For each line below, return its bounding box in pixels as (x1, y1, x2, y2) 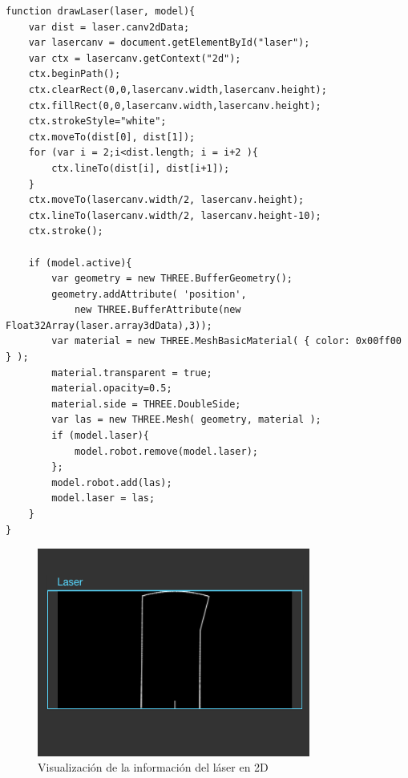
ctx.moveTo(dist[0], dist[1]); (28, 131, 196, 143)
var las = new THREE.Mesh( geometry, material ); (51, 414, 321, 426)
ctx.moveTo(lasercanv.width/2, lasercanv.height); (28, 194, 305, 206)
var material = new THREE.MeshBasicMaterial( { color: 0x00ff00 (51, 335, 402, 347)
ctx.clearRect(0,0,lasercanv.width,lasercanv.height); (28, 83, 327, 95)
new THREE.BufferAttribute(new (74, 304, 241, 316)
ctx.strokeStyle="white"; (28, 115, 167, 128)
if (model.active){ (28, 257, 132, 269)
